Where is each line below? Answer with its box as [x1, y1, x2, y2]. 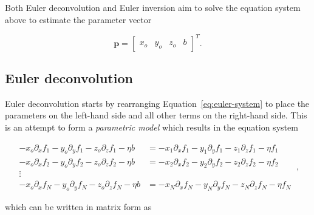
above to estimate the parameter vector [5, 13, 152, 26]
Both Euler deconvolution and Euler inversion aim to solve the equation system [5, 1, 301, 13]
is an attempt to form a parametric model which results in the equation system [5, 121, 298, 134]
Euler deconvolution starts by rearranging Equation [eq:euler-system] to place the [5, 97, 310, 109]
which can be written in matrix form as [5, 200, 152, 213]
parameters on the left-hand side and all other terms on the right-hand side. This [5, 109, 307, 121]
